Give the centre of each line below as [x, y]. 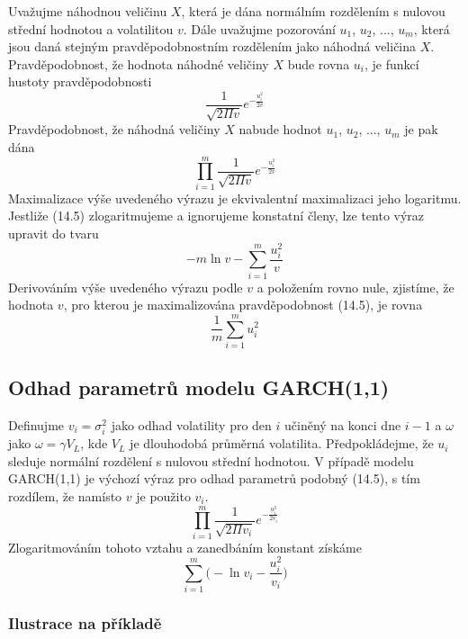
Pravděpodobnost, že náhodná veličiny [114, 129]
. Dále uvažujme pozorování [259, 28]
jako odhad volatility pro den [191, 425]
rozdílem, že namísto [65, 495]
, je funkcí [391, 63]
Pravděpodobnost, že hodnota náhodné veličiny [139, 63]
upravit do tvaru [54, 233]
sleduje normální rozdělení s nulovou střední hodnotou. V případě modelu [211, 460]
